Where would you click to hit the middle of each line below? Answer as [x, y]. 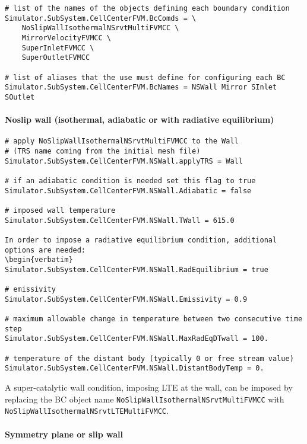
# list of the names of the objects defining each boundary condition [147, 8]
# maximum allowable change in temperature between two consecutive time [154, 319]
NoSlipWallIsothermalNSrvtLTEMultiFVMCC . [87, 411]
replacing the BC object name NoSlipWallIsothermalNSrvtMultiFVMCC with [145, 399]
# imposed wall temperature [60, 210]
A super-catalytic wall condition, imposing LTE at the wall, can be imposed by [149, 387]
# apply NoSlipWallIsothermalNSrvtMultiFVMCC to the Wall [122, 141]
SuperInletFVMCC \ [58, 48]
